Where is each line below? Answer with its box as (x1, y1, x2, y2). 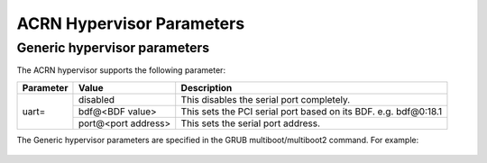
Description (180, 81, 233, 94)
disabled (78, 93, 115, 105)
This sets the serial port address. (180, 117, 320, 130)
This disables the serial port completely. (180, 93, 351, 105)
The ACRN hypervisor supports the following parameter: (16, 65, 225, 76)
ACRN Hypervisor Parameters (16, 14, 245, 33)
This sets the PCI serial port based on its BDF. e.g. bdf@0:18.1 (180, 104, 443, 117)
